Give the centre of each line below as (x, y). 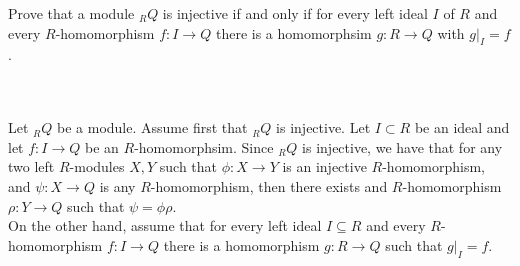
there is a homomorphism (241, 244)
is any (117, 185)
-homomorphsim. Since (204, 146)
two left (31, 166)
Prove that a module (71, 13)
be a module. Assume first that (152, 127)
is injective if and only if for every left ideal (295, 13)
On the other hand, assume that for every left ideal (165, 225)
